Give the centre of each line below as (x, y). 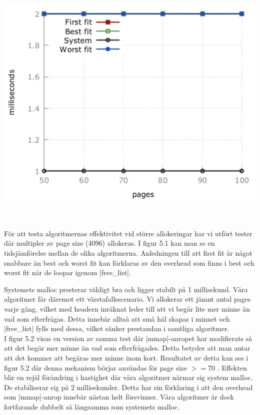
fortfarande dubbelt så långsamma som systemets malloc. (92, 406)
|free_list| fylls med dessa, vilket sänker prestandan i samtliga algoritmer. (117, 328)
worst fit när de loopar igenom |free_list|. (67, 272)
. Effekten (232, 367)
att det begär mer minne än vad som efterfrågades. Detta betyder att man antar (127, 348)
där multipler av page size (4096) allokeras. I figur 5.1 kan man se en (109, 243)
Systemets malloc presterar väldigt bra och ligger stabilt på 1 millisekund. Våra (126, 289)
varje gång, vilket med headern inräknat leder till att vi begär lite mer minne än (127, 308)
